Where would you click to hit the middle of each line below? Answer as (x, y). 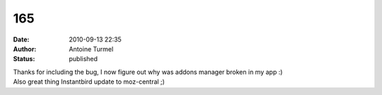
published (83, 59)
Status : (24, 59)
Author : (25, 49)
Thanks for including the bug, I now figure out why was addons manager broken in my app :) (148, 72)
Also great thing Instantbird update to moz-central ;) (89, 82)
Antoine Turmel (91, 49)
